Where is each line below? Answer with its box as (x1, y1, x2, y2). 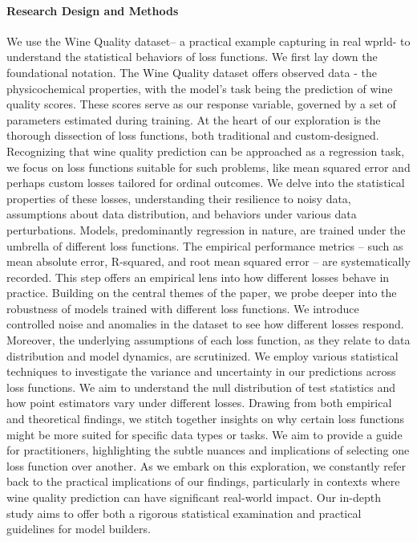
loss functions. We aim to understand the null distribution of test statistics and (6, 378, 395, 395)
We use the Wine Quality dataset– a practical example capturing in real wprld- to (6, 32, 411, 49)
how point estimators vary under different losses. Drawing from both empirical (6, 394, 392, 411)
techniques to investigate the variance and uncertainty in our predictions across (6, 363, 396, 380)
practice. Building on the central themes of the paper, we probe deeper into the (6, 284, 397, 301)
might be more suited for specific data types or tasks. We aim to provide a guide (6, 426, 403, 442)
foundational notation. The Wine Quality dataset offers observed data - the (6, 63, 377, 80)
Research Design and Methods (6, 2, 179, 18)
